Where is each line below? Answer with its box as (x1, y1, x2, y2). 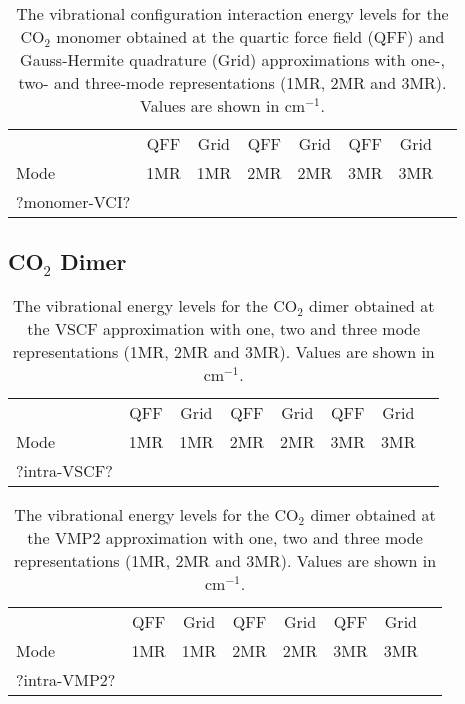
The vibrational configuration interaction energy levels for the (16, 2, 449, 25)
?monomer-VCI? (16, 190, 131, 213)
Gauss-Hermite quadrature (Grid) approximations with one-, (20, 48, 445, 71)
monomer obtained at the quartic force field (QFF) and (56, 25, 445, 48)
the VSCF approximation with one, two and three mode (27, 317, 421, 341)
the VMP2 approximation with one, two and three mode (27, 526, 423, 550)
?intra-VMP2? (16, 668, 116, 692)
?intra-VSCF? (16, 459, 113, 483)
